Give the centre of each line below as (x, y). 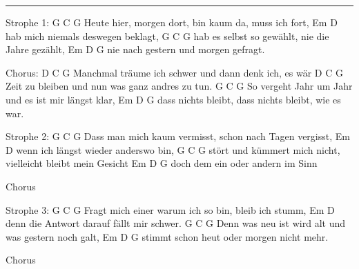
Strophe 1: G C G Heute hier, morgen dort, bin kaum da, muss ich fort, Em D (172, 22)
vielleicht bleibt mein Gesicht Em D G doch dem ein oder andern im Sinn (162, 163)
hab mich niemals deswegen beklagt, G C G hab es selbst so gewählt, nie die (167, 36)
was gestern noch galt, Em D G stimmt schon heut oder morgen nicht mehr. (167, 236)
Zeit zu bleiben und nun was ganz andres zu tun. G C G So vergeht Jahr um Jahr (179, 86)
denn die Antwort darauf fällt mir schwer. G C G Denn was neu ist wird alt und (175, 223)
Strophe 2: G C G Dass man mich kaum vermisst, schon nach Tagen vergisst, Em (178, 136)
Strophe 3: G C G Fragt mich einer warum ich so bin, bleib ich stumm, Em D (170, 209)
